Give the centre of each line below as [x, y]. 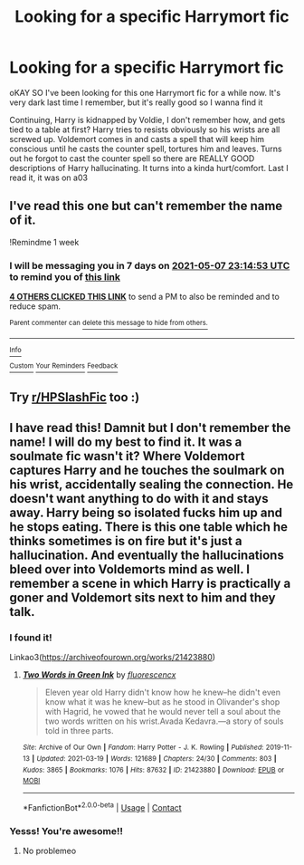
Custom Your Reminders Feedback [64, 366]
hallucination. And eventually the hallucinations [147, 556]
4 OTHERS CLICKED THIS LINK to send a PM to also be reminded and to [145, 297]
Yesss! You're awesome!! [66, 831]
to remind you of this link [65, 276]
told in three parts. [80, 731]
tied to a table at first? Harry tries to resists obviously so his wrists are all [145, 130]
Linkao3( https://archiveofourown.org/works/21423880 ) [112, 658]
